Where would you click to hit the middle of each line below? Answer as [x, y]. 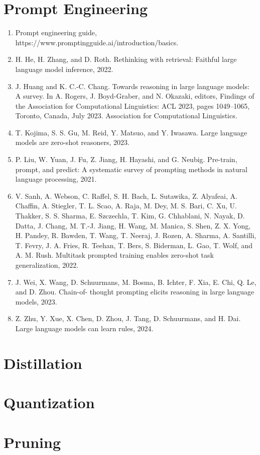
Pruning [32, 442]
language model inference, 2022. [64, 69]
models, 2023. [36, 301]
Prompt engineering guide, [56, 32]
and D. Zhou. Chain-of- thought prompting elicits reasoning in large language [135, 292]
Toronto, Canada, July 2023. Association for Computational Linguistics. [126, 116]
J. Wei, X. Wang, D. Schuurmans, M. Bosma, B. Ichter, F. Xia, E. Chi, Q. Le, [136, 282]
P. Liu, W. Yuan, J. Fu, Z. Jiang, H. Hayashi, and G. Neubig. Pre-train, [126, 159]
